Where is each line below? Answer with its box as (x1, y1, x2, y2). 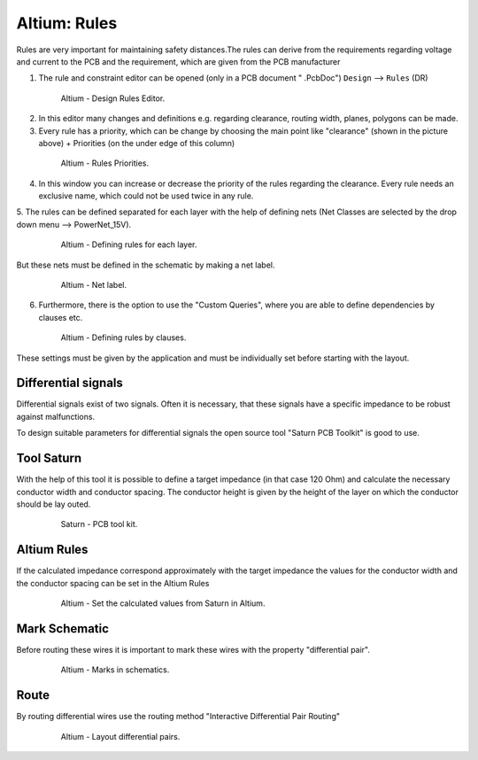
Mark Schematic (16, 621, 110, 636)
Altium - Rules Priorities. (60, 158, 150, 168)
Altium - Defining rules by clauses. (60, 332, 187, 343)
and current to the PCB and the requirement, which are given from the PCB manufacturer (16, 56, 341, 66)
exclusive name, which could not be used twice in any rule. (38, 190, 254, 201)
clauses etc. (38, 312, 83, 322)
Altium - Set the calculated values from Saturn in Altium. (60, 598, 266, 609)
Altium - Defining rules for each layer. (60, 239, 197, 250)
